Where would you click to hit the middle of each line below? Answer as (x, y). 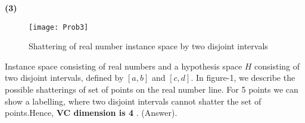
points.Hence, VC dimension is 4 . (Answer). (91, 113)
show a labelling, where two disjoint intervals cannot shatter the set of (133, 101)
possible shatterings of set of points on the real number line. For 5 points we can (152, 89)
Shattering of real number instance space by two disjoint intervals (148, 46)
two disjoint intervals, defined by (64, 78)
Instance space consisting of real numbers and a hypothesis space (124, 66)
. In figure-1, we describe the (243, 78)
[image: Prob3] (59, 27)
